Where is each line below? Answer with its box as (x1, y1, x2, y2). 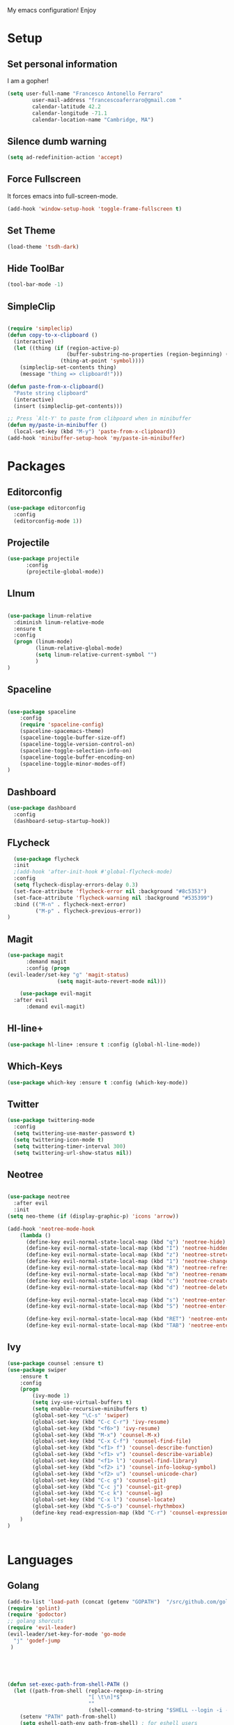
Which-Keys (7, 1061, 63, 1072)
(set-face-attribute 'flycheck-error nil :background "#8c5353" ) (13, 887, 208, 895)
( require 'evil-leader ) (7, 1624, 77, 1631)
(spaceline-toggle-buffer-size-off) (19, 734, 127, 741)
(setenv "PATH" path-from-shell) (19, 1713, 117, 1720)
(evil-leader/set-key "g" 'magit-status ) (7, 971, 130, 978)
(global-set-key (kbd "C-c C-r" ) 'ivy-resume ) (32, 1418, 170, 1425)
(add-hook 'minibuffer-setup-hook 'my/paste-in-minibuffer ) (7, 435, 186, 442)
